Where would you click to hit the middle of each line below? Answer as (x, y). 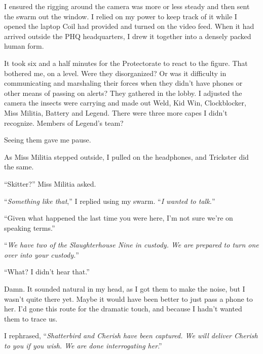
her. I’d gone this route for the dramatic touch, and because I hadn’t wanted (123, 309)
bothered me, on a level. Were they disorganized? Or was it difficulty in (115, 73)
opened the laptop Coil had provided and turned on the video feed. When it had (129, 26)
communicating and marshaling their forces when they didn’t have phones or (123, 83)
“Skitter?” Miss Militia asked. (50, 183)
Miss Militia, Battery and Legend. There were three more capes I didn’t (116, 112)
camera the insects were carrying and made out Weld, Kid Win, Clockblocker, (125, 103)
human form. (24, 46)
